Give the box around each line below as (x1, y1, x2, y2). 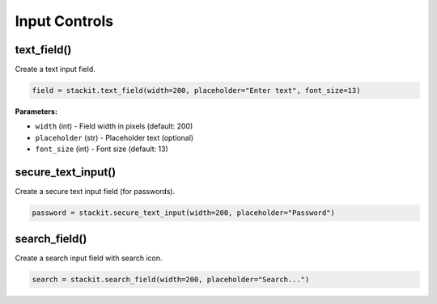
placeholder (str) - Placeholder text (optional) (35, 133, 194, 142)
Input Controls (15, 12, 113, 30)
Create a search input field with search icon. (15, 253, 163, 263)
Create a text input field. (15, 65, 96, 74)
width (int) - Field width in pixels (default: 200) (35, 121, 193, 131)
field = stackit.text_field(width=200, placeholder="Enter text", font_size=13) (32, 86, 361, 95)
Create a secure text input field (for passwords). (15, 187, 176, 196)
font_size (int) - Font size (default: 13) (35, 144, 169, 154)
